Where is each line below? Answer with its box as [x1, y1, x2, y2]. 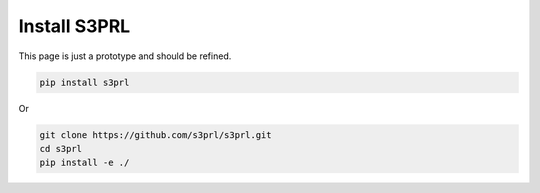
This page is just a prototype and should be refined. [18, 50, 232, 62]
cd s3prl [39, 143, 83, 154]
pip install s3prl [39, 76, 130, 88]
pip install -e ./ [39, 157, 130, 169]
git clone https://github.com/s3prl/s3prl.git [39, 129, 272, 140]
